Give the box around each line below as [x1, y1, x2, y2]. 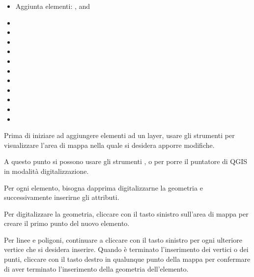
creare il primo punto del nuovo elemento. [4, 218, 130, 228]
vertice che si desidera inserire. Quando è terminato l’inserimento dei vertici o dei [4, 244, 249, 254]
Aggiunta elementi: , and [15, 1, 90, 11]
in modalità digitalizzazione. [4, 166, 89, 176]
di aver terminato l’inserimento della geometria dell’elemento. [4, 263, 189, 274]
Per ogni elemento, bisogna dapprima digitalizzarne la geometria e [4, 182, 203, 193]
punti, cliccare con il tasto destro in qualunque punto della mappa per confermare [4, 254, 251, 264]
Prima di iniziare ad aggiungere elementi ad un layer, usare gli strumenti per [4, 130, 235, 140]
